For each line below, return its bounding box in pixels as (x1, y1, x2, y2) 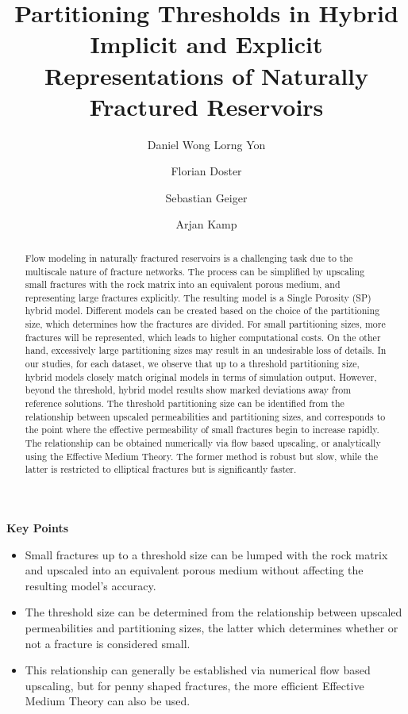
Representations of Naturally (44, 59, 369, 91)
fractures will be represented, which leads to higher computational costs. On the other (25, 330, 381, 344)
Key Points (6, 520, 69, 536)
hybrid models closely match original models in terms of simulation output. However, (25, 370, 377, 383)
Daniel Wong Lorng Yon (147, 136, 266, 152)
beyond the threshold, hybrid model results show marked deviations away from (25, 383, 352, 397)
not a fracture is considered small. (25, 635, 191, 651)
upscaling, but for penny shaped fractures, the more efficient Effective (25, 677, 364, 693)
